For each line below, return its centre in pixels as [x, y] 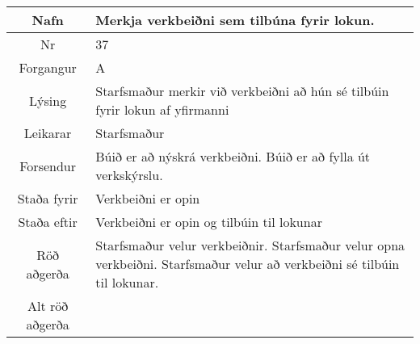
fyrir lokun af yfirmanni [162, 109]
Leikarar [48, 133]
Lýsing [48, 100]
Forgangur [48, 67]
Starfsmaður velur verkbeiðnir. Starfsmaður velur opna [250, 245]
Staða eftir [48, 222]
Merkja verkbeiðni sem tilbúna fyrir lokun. [235, 20]
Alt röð [48, 306]
